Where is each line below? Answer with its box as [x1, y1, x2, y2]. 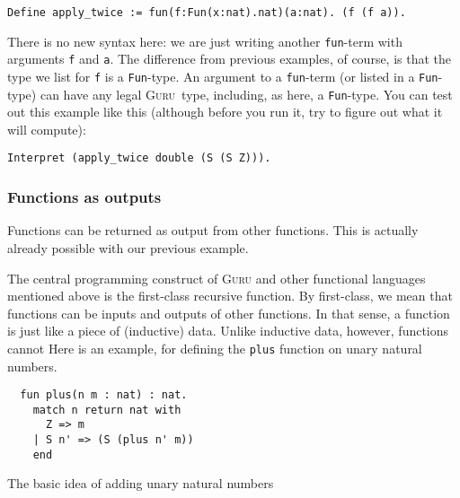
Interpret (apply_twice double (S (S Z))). [7, 152, 271, 165]
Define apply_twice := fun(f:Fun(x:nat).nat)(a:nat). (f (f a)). [7, 6, 406, 19]
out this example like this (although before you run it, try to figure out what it [7, 102, 443, 121]
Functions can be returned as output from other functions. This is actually [7, 221, 419, 240]
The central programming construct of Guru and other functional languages [7, 268, 426, 287]
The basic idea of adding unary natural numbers [7, 474, 274, 493]
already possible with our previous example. [7, 238, 249, 257]
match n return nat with [32, 403, 181, 416]
